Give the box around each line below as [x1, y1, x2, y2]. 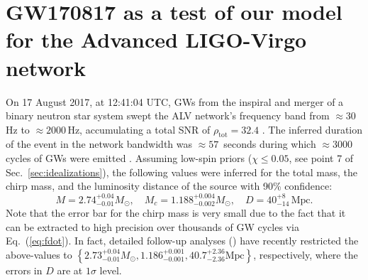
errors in [6, 262, 43, 277]
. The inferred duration [262, 122, 363, 136]
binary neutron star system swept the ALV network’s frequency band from [6, 108, 330, 123]
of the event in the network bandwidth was [6, 136, 193, 151]
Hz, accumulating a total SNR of [67, 122, 211, 136]
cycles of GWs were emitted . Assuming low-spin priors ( [6, 151, 252, 166]
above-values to [6, 247, 72, 262]
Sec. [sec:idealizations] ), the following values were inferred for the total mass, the [6, 164, 357, 179]
